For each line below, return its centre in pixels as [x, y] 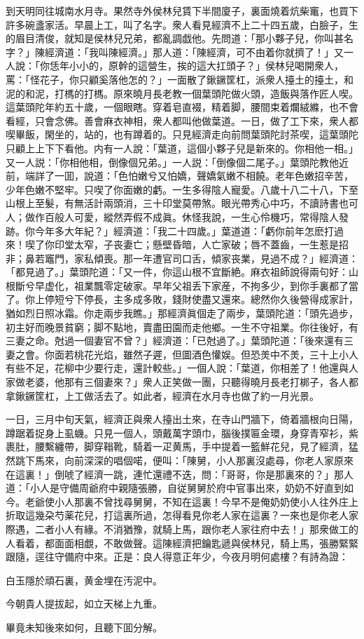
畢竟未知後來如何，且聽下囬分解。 [84, 627]
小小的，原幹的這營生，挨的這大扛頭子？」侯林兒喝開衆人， [206, 66]
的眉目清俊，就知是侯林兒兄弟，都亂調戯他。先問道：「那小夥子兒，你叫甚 [175, 38]
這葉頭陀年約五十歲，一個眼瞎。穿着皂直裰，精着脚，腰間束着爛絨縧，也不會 [182, 107]
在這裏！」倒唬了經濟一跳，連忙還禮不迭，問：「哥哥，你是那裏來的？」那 [175, 474]
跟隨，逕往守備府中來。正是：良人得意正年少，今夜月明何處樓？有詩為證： [177, 557]
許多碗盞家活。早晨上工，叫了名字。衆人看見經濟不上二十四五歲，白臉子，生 [182, 24]
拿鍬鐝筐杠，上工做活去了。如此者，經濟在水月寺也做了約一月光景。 [162, 395]
